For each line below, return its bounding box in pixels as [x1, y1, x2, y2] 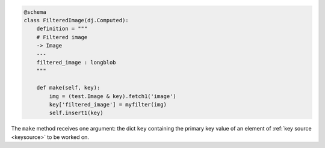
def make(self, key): [36, 84, 101, 91]
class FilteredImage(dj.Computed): [23, 17, 129, 23]
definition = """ [36, 25, 88, 32]
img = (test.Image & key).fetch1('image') [49, 93, 177, 99]
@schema [23, 8, 46, 15]
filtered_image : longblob [36, 59, 117, 66]
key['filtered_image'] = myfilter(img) [49, 101, 167, 108]
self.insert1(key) [49, 109, 104, 117]
